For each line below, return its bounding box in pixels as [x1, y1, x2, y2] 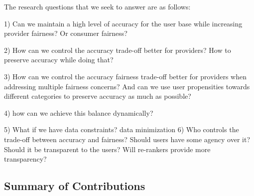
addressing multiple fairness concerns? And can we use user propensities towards [4, 81, 250, 91]
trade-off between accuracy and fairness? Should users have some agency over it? [4, 134, 251, 144]
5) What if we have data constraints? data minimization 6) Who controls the [4, 124, 239, 135]
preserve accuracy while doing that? [4, 54, 114, 65]
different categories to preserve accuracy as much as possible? [4, 91, 191, 101]
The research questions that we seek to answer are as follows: [4, 1, 191, 11]
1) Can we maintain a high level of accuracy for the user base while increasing [4, 18, 243, 28]
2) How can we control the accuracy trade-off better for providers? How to [4, 44, 231, 55]
